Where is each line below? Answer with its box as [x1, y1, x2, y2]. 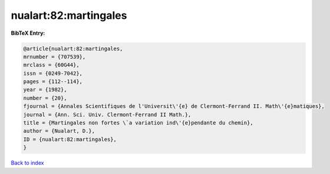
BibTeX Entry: [11, 29, 45, 37]
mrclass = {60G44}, [23, 62, 80, 68]
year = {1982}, [23, 86, 67, 93]
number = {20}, [23, 94, 67, 101]
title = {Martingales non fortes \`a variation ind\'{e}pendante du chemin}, [23, 120, 253, 126]
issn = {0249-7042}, [23, 70, 82, 77]
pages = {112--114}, [23, 78, 82, 85]
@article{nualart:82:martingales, [23, 45, 123, 52]
